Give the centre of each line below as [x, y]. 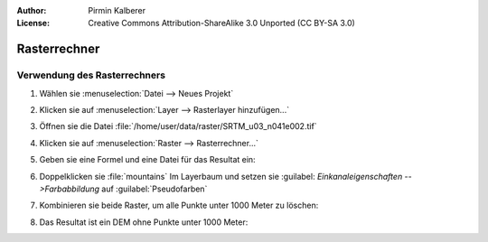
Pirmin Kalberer [117, 10]
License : [33, 23]
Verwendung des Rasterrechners [91, 75]
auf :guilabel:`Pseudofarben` [154, 189]
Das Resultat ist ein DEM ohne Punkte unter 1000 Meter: [144, 222]
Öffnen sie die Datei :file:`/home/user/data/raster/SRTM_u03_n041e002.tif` [178, 126]
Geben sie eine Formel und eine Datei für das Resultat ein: [148, 160]
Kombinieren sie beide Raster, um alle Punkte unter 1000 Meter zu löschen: [179, 205]
